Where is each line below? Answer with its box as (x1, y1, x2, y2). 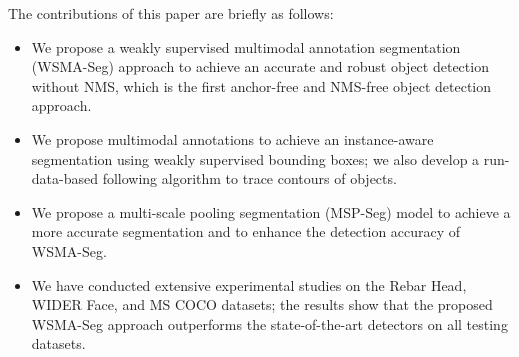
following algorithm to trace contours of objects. (102, 168, 397, 189)
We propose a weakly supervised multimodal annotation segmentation (31, 36, 461, 57)
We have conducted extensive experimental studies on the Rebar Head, (31, 274, 467, 295)
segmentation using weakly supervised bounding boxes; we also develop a (31, 148, 480, 169)
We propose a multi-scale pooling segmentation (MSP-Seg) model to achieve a (31, 201, 511, 222)
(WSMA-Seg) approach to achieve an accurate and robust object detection (31, 56, 489, 77)
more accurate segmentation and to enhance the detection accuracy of (31, 221, 461, 242)
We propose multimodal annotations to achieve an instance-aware (31, 128, 434, 149)
